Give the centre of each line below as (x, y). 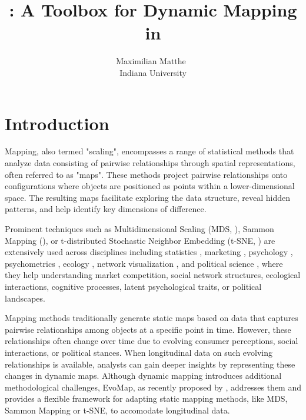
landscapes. (25, 298)
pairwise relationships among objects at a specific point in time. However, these (148, 329)
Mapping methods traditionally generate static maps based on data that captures (152, 318)
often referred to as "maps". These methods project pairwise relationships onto (146, 174)
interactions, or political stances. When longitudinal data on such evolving (139, 352)
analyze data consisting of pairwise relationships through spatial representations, (150, 163)
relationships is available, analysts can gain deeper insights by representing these (150, 364)
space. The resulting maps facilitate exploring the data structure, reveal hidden (148, 197)
